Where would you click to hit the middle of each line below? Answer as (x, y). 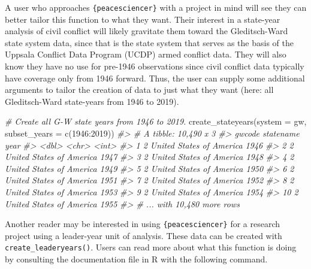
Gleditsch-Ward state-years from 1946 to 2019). (92, 101)
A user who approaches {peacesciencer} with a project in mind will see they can (156, 7)
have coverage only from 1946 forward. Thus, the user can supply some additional (155, 78)
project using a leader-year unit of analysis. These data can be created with (144, 235)
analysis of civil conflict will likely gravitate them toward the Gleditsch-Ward (147, 31)
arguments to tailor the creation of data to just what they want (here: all (139, 90)
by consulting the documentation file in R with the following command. (136, 259)
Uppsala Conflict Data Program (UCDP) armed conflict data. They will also (146, 54)
